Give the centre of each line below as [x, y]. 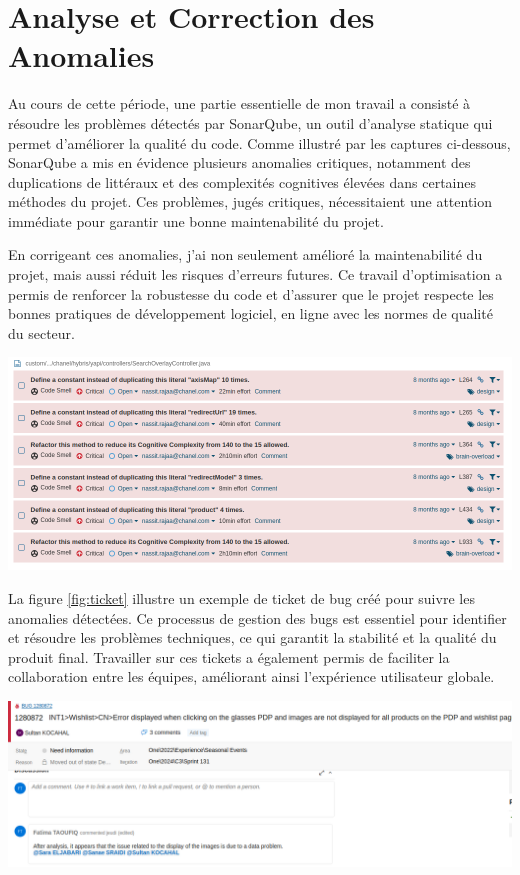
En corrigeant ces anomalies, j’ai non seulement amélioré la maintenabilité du [245, 254]
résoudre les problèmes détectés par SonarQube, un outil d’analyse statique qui [250, 122]
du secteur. [42, 332]
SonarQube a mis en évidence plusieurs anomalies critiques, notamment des [239, 162]
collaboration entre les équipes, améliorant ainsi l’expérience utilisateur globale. [251, 676]
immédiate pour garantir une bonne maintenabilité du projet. [196, 220]
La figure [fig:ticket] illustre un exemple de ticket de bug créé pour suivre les [241, 598]
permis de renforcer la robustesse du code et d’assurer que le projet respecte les [251, 293]
